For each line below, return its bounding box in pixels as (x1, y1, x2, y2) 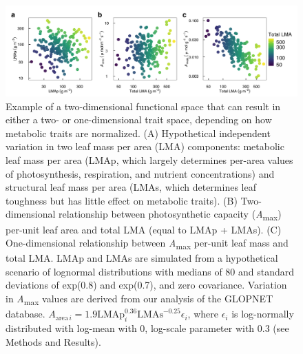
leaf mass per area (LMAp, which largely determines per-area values (6, 153, 293, 167)
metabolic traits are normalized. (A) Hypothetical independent (6, 125, 271, 140)
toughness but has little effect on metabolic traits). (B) (6, 193, 238, 207)
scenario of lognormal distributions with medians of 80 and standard (6, 264, 295, 278)
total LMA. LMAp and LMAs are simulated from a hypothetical (6, 251, 278, 265)
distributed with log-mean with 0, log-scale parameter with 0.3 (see (6, 320, 289, 335)
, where (187, 306, 218, 321)
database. (6, 306, 45, 321)
